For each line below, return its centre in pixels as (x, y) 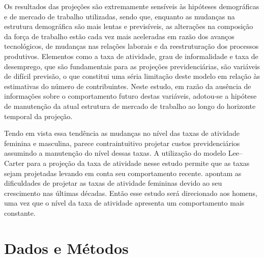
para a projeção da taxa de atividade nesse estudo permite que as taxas (138, 163)
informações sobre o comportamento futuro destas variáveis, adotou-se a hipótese (130, 96)
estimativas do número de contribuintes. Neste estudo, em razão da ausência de (128, 86)
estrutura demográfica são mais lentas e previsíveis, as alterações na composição (129, 26)
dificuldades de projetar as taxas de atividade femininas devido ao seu (113, 183)
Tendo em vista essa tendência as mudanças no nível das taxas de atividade (122, 133)
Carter (14, 163)
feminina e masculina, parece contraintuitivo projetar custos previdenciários (122, 143)
